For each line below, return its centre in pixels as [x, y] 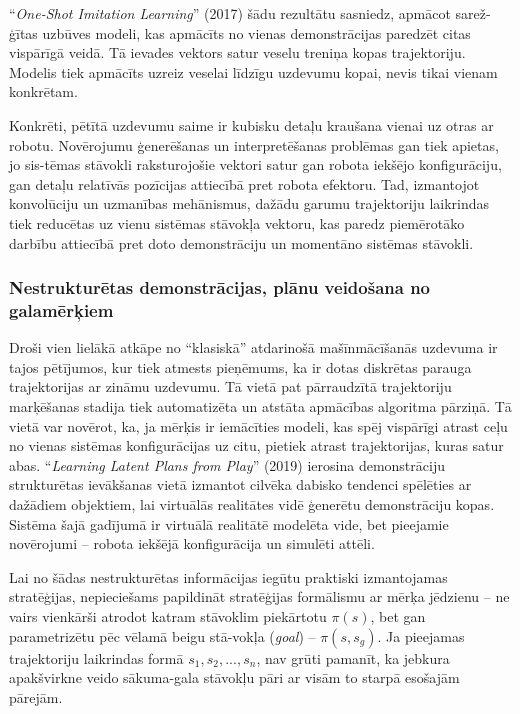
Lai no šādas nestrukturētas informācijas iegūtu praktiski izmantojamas [228, 576]
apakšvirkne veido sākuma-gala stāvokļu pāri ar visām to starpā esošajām [234, 677]
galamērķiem [61, 309]
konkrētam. [43, 91]
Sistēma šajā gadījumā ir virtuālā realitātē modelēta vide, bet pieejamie [229, 523]
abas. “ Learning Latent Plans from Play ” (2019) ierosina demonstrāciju [227, 464]
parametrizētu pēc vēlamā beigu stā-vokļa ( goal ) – [162, 635]
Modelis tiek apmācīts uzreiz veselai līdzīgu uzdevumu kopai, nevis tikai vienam [253, 71]
